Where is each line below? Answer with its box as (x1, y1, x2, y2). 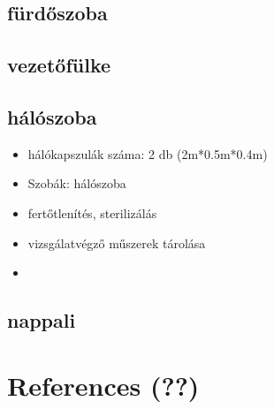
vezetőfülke (7, 51, 111, 79)
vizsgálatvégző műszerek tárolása (27, 233, 206, 252)
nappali (7, 307, 76, 334)
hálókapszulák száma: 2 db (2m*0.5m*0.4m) (27, 144, 268, 163)
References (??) (7, 367, 200, 403)
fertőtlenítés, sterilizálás (27, 203, 157, 222)
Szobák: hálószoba (27, 174, 126, 193)
